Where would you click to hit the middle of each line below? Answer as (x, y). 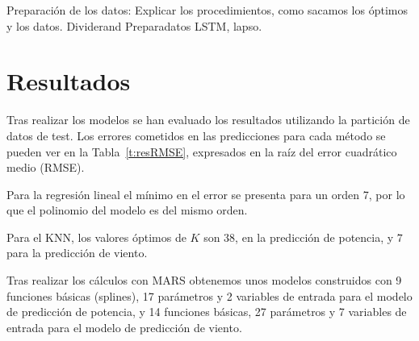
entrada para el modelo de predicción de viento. (124, 327)
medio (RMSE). (46, 167)
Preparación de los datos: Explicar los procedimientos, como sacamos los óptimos (207, 10)
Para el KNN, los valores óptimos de (96, 237)
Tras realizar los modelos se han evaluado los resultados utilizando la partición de (208, 120)
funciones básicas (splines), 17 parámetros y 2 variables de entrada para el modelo (209, 295)
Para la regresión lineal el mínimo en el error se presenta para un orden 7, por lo (206, 194)
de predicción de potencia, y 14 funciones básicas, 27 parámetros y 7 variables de (207, 312)
